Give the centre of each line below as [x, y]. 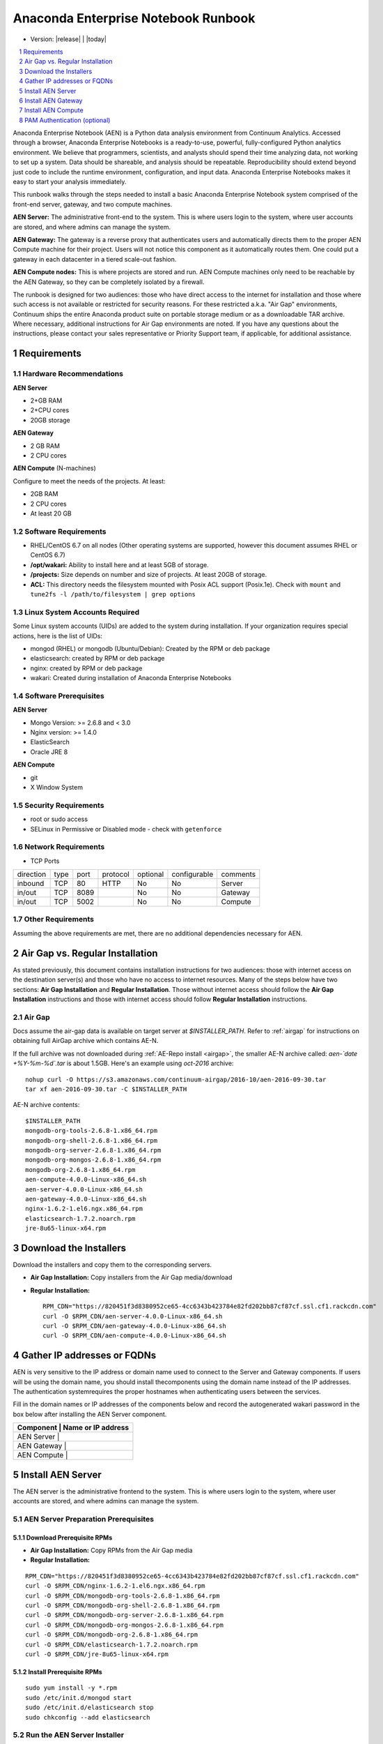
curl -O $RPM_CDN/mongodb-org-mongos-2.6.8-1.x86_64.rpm [125, 1625]
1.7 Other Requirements [53, 919]
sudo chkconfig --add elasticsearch [88, 1717]
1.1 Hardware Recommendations [68, 374]
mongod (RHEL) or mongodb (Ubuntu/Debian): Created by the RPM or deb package [150, 648]
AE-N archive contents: [46, 1105]
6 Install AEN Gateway [51, 100]
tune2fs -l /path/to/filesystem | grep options [113, 594]
